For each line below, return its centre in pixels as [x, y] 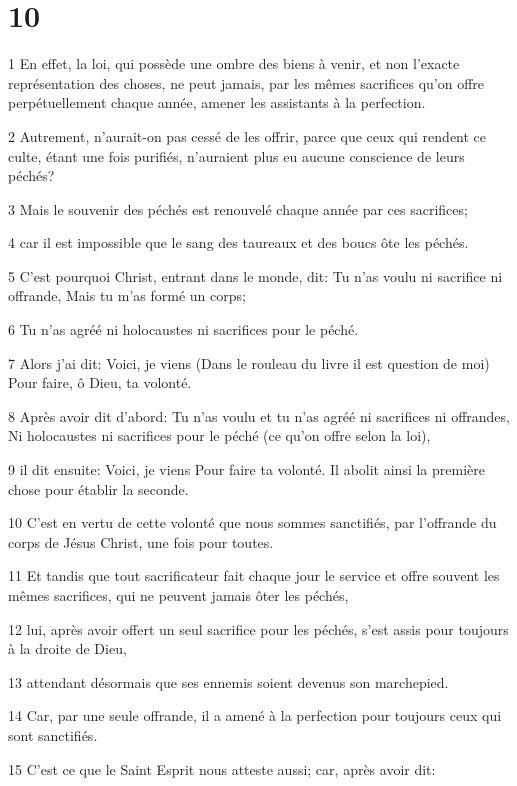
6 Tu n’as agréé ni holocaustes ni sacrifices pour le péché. [183, 329]
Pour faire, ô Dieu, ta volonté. [100, 382]
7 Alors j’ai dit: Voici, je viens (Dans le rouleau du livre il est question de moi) [249, 362]
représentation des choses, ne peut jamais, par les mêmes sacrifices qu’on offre [246, 82]
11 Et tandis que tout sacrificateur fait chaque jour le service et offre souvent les [254, 575]
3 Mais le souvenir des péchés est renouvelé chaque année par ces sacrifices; [238, 208]
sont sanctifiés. [53, 734]
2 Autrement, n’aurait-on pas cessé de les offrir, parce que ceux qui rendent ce [247, 135]
